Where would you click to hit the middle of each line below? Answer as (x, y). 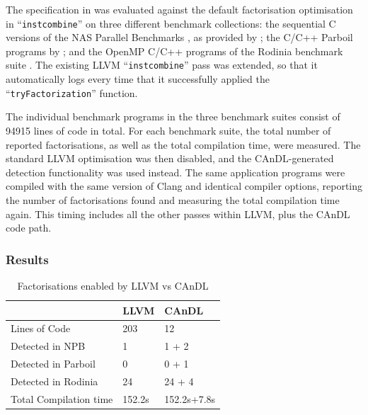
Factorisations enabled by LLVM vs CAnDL (113, 285)
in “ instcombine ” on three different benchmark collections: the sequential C (171, 23)
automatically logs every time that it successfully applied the (138, 79)
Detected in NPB (48, 346)
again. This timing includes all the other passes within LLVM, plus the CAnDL (178, 214)
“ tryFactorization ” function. (72, 92)
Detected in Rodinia (54, 381)
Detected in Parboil (53, 364)
